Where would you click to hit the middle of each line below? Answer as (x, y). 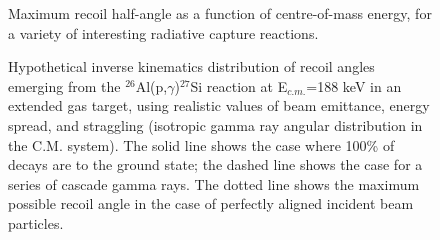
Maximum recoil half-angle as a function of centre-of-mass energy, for (220, 13)
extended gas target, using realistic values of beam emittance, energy (219, 105)
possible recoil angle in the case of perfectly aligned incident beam (211, 203)
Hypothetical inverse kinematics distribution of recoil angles (191, 66)
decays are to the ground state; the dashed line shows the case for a (215, 164)
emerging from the (64, 85)
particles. (36, 222)
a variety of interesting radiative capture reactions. (163, 32)
